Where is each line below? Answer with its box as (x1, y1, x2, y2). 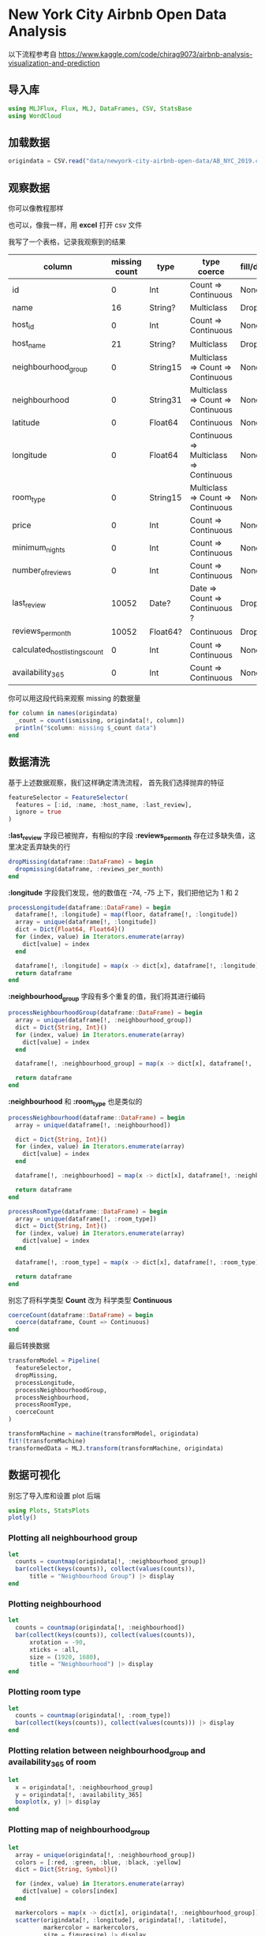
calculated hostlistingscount (12, 643, 104, 656)
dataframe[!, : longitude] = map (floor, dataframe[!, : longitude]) (15, 910, 238, 919)
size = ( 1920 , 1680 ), (28, 1653, 101, 1661)
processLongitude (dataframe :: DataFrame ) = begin (8, 903, 171, 911)
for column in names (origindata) (8, 709, 118, 718)
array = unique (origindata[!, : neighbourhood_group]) (15, 1851, 196, 1859)
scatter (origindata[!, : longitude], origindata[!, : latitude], (15, 1916, 227, 1924)
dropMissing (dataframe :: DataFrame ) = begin (8, 857, 154, 865)
